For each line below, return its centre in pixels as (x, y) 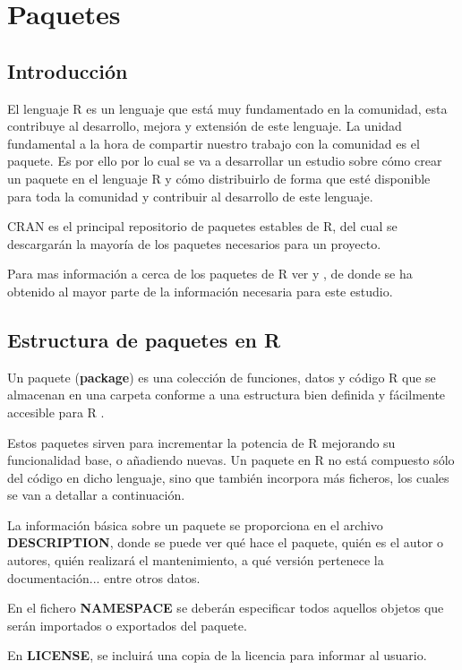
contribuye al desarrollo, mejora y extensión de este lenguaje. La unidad (205, 126)
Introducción (68, 70)
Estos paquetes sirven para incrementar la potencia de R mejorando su (201, 442)
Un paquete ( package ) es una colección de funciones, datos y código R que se (222, 377)
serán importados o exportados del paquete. (127, 625)
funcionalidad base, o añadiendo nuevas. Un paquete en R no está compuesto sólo (231, 460)
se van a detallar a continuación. (96, 495)
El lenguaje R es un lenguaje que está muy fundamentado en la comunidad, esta (227, 108)
